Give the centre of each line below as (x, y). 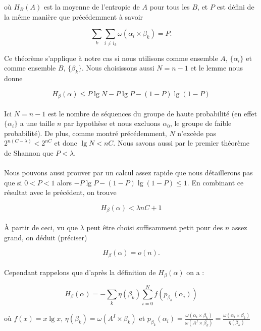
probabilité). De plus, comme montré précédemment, (86, 133)
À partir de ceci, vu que (41, 227)
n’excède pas (197, 133)
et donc (66, 143)
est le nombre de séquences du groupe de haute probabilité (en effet (152, 113)
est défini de (236, 7)
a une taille (37, 123)
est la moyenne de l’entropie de (92, 7)
